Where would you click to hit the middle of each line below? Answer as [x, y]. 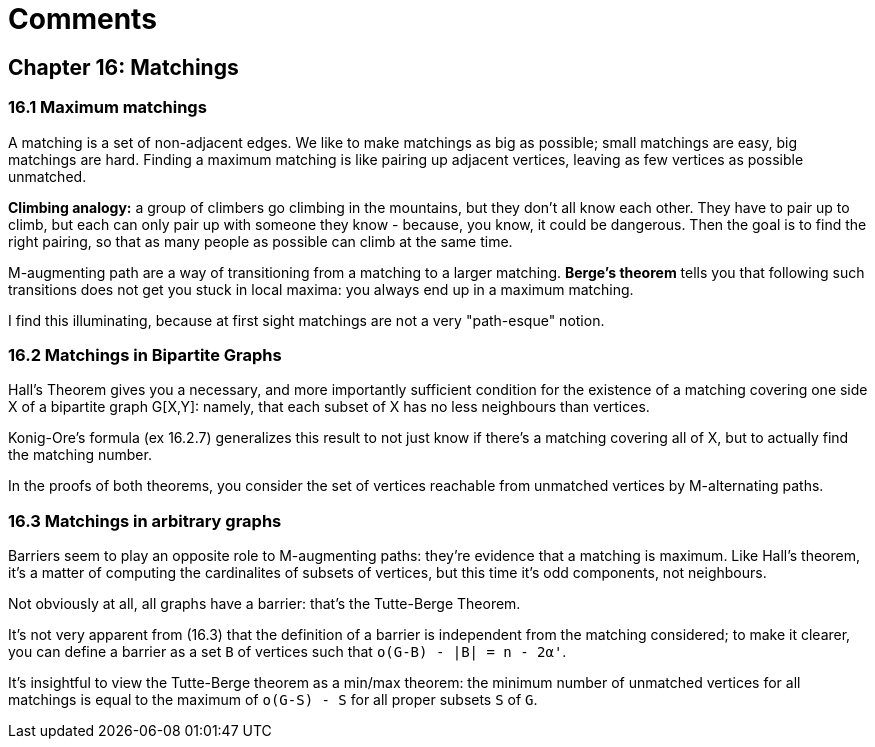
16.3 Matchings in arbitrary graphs [145, 520]
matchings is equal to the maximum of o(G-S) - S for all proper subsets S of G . [273, 700]
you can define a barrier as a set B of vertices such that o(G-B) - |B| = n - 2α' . [287, 652]
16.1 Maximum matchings [107, 107]
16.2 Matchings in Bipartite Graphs [145, 354]
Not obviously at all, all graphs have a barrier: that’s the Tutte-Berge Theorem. [264, 604]
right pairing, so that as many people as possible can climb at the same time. [260, 241]
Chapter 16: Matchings [123, 67]
